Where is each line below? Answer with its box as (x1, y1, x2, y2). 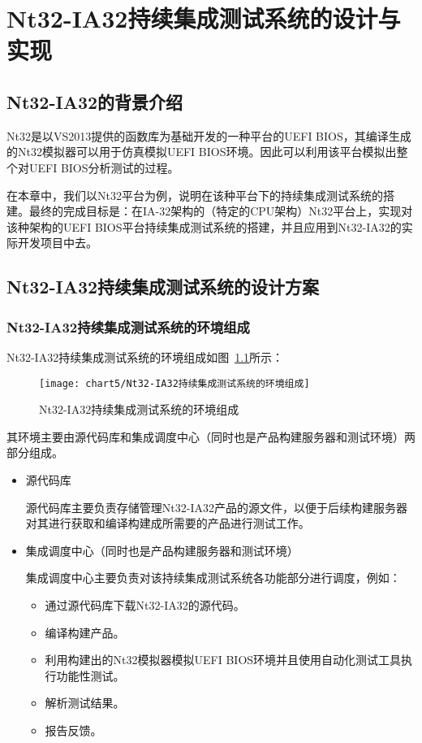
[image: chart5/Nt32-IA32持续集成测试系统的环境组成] (39, 377, 310, 389)
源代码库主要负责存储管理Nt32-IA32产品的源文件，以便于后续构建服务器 (25, 498, 407, 515)
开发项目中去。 (17, 234, 97, 251)
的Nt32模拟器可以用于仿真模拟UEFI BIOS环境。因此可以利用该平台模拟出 (6, 143, 397, 160)
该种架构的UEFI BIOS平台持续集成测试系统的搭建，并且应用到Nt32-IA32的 (6, 218, 402, 235)
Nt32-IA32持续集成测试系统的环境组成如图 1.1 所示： (6, 348, 284, 365)
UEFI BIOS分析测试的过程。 (28, 159, 179, 176)
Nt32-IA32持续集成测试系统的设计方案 (6, 274, 320, 299)
